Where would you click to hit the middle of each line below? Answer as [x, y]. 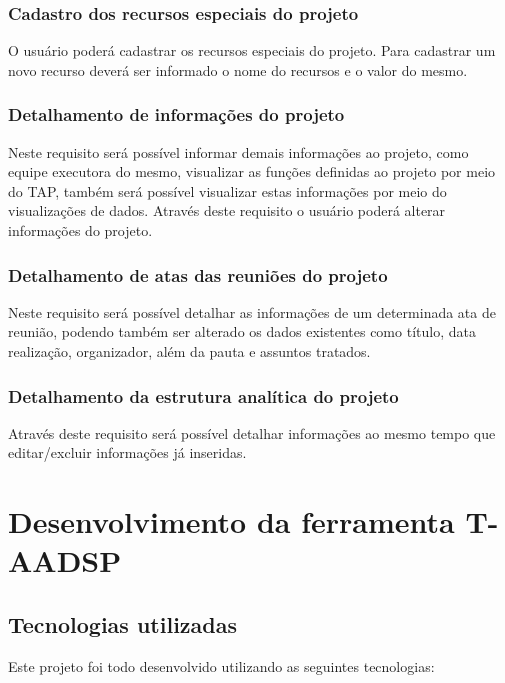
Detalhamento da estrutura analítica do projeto [203, 395]
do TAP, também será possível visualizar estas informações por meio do [227, 190]
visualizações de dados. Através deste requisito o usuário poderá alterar [227, 210]
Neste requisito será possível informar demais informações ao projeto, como [238, 151]
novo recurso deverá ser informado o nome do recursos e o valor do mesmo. [238, 69]
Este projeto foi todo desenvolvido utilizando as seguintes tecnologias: [221, 665]
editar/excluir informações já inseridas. [127, 452]
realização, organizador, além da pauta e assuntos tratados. [189, 351]
